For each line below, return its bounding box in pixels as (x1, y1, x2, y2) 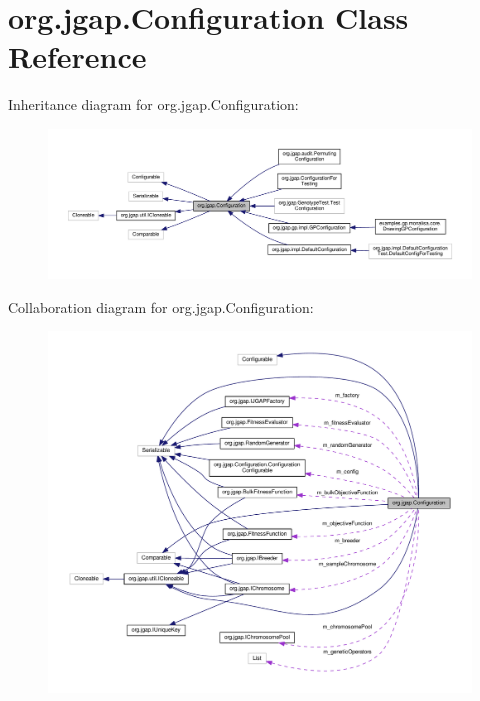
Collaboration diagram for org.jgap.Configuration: (8, 296, 314, 317)
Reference (8, 36, 147, 77)
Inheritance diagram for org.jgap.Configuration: (8, 94, 299, 115)
